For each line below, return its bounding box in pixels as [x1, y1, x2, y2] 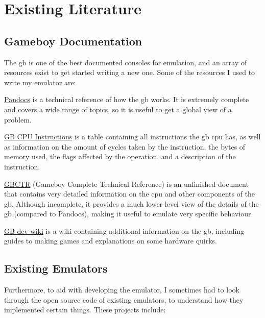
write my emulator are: [4, 77, 76, 87]
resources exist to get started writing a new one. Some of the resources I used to [4, 67, 255, 78]
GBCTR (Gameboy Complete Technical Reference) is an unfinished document [4, 178, 249, 189]
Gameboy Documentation [4, 33, 142, 48]
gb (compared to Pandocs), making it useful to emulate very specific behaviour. [4, 208, 253, 219]
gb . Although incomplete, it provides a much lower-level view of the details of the [4, 198, 259, 209]
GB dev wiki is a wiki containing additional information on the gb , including [4, 225, 245, 236]
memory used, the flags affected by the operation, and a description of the [4, 151, 236, 162]
